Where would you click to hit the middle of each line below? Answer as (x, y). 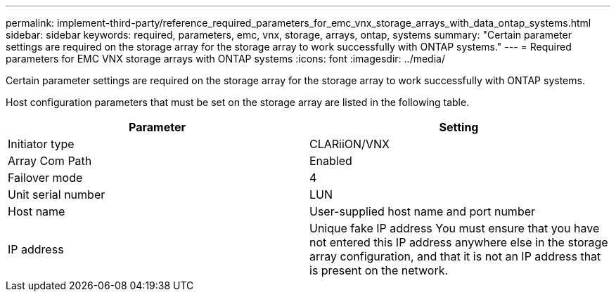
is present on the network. (379, 270)
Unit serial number (57, 194)
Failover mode (45, 178)
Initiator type (41, 144)
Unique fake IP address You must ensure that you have (455, 228)
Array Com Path (50, 161)
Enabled (331, 161)
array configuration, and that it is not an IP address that (455, 256)
